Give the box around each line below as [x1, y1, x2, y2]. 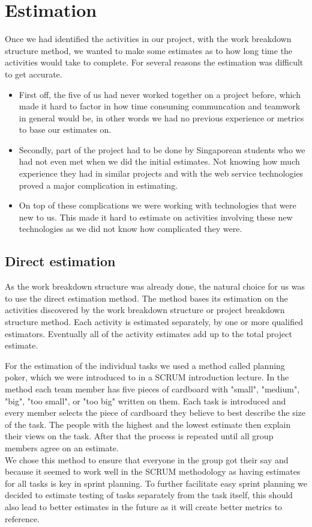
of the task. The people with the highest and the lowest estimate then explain [5, 418, 291, 430]
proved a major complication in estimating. [19, 178, 178, 191]
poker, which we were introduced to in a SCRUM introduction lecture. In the [5, 371, 289, 383]
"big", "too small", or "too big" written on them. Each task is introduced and [5, 394, 286, 407]
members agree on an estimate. [5, 441, 119, 454]
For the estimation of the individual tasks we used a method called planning [5, 359, 285, 371]
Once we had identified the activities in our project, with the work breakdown [5, 32, 292, 45]
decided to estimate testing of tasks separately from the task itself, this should [5, 489, 293, 501]
